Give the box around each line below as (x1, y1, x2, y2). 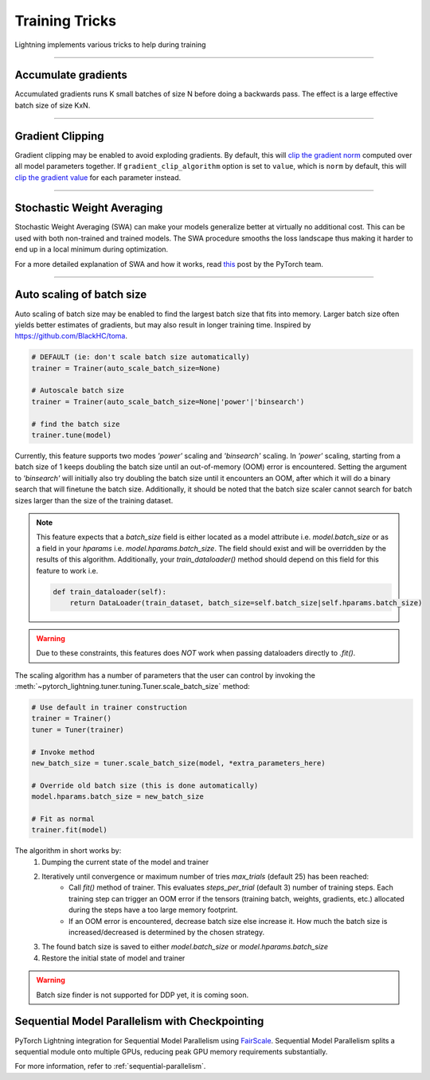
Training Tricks (14, 12, 117, 29)
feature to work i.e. (36, 565, 99, 575)
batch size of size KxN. (14, 100, 91, 110)
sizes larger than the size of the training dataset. (14, 495, 174, 505)
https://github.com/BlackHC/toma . (14, 331, 127, 341)
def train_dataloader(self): (53, 587, 167, 597)
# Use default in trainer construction (31, 703, 187, 712)
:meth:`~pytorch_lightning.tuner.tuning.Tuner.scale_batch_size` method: (14, 682, 250, 691)
